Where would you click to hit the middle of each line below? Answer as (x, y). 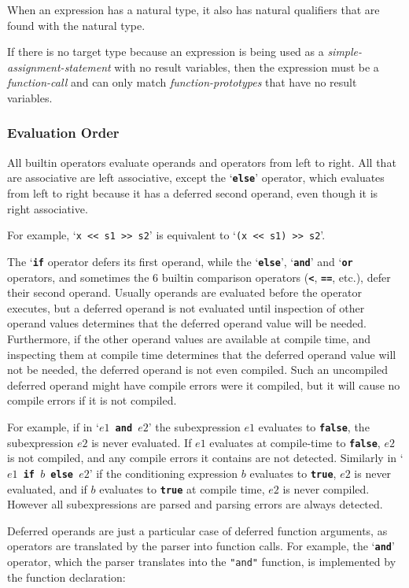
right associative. (48, 208)
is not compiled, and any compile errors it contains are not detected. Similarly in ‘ (205, 458)
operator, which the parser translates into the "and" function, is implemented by (202, 561)
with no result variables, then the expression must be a (247, 67)
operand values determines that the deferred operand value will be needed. (187, 323)
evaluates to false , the (314, 426)
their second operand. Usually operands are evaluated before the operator (184, 292)
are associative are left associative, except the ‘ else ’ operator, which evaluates (196, 178)
